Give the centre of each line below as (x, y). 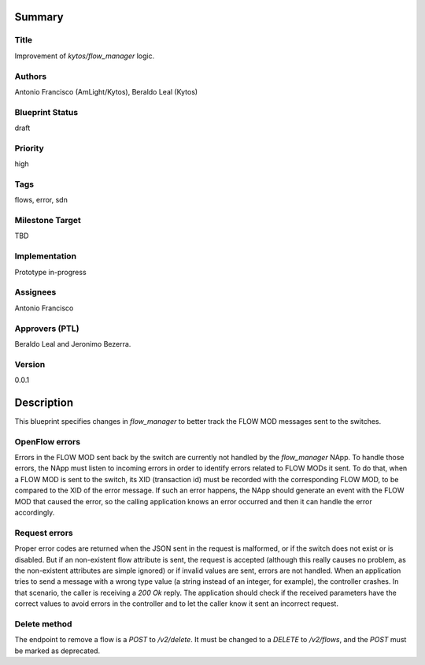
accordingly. (35, 513)
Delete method (43, 624)
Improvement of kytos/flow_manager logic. (85, 56)
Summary (39, 17)
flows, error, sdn (41, 200)
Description (44, 402)
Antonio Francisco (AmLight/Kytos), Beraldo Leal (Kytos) (106, 91)
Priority (30, 148)
